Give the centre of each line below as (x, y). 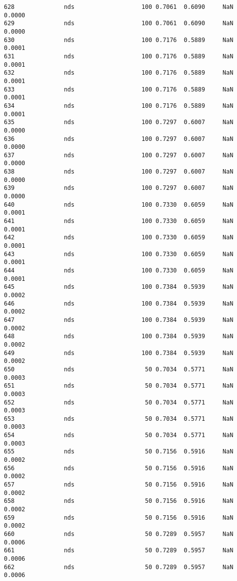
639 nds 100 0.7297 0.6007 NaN (119, 188)
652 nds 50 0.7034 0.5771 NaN (119, 402)
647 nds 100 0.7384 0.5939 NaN (119, 320)
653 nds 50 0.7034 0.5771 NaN (119, 419)
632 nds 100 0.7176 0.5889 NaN (119, 73)
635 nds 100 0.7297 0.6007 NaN (119, 122)
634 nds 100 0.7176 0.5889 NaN (119, 106)
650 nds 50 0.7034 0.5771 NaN (119, 369)
